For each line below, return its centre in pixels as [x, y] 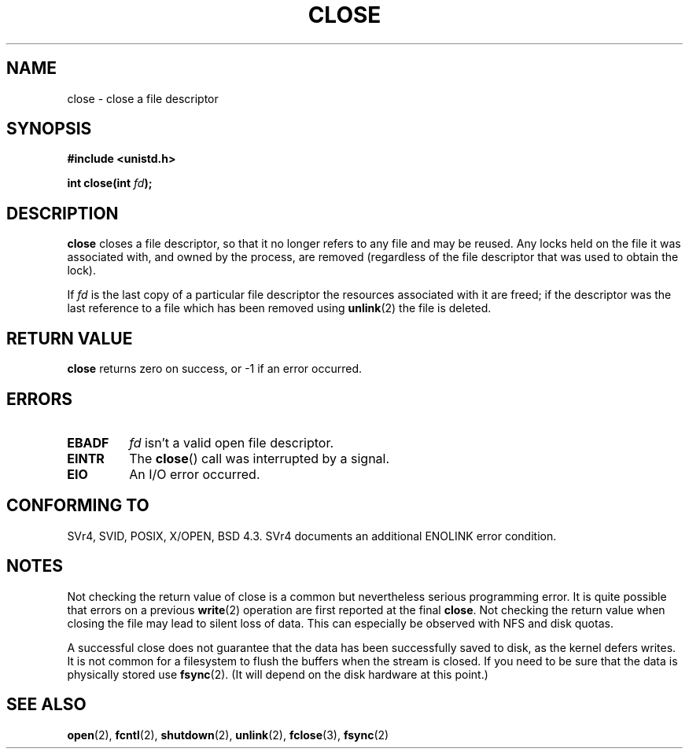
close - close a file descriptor [143, 98]
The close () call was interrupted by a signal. [260, 458]
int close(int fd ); [110, 183]
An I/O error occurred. [195, 474]
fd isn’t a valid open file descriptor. [232, 442]
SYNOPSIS [49, 129]
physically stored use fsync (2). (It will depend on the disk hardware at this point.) [278, 674]
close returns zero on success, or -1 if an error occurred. [215, 369]
